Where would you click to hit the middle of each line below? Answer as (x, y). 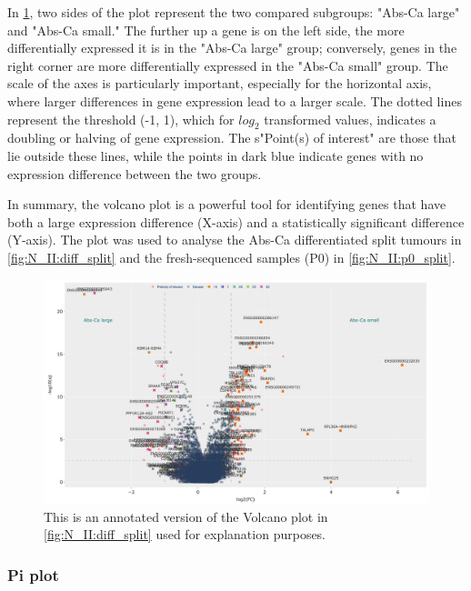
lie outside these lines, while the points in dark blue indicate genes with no (215, 155)
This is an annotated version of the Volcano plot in (186, 516)
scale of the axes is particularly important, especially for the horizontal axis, (220, 83)
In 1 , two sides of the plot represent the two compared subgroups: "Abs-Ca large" (234, 12)
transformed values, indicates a (350, 119)
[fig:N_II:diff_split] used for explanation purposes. (185, 534)
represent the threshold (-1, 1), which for (121, 119)
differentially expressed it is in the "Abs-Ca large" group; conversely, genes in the (232, 48)
